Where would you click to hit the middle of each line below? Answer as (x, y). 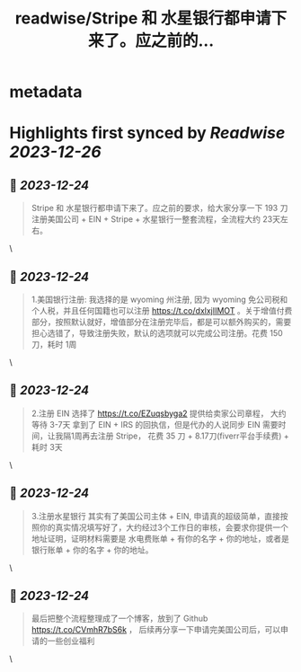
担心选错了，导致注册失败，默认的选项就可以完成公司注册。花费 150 (157, 333)
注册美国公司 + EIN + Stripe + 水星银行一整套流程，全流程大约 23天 (156, 219)
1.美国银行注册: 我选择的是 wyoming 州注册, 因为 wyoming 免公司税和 (159, 299)
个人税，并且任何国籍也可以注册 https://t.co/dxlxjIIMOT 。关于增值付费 (162, 310)
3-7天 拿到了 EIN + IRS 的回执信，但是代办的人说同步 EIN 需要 (164, 424)
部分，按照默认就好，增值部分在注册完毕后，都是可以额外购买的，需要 (161, 322)
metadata (46, 92)
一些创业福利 (71, 641)
